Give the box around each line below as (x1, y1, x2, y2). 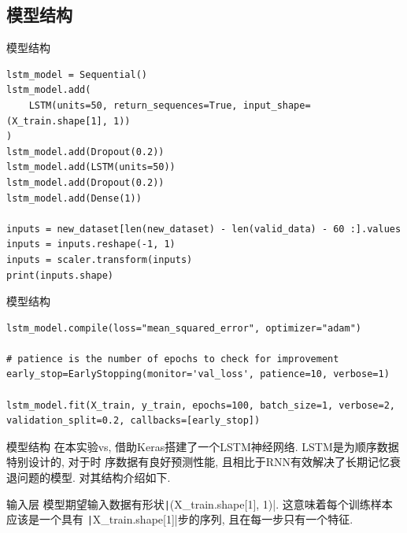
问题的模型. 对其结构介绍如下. (17, 469, 171, 486)
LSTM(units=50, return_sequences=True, (28, 99, 238, 111)
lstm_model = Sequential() (6, 68, 147, 80)
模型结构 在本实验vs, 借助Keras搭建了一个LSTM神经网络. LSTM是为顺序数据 (6, 438, 399, 454)
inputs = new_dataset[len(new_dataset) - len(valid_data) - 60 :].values (6, 223, 401, 235)
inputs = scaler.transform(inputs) (6, 254, 193, 265)
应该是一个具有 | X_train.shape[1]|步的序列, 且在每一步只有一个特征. (6, 511, 353, 527)
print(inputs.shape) (6, 269, 114, 281)
